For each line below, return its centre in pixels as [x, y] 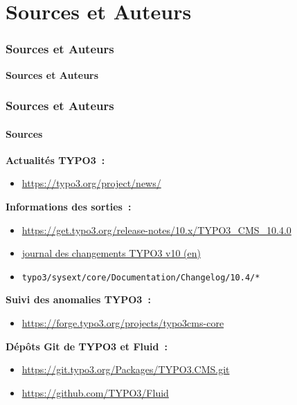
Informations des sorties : [69, 207]
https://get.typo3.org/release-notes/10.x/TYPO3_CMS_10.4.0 [156, 229]
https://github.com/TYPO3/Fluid [95, 392]
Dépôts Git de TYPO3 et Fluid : [87, 346]
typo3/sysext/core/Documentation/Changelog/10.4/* [141, 277]
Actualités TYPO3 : [55, 160]
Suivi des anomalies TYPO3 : [78, 299]
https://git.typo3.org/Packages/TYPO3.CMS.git [126, 369]
